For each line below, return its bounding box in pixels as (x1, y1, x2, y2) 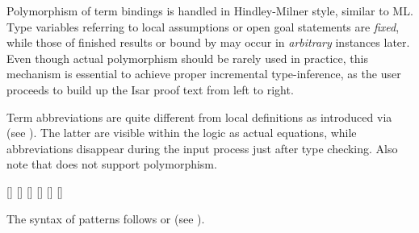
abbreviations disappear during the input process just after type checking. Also (6, 139, 398, 156)
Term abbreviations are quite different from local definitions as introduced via (6, 108, 392, 125)
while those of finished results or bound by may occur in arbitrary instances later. (6, 34, 410, 51)
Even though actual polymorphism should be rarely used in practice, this (6, 49, 368, 66)
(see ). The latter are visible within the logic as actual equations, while (6, 124, 357, 141)
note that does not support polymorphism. (6, 156, 217, 173)
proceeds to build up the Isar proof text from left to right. (6, 81, 294, 98)
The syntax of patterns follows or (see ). (6, 210, 205, 227)
